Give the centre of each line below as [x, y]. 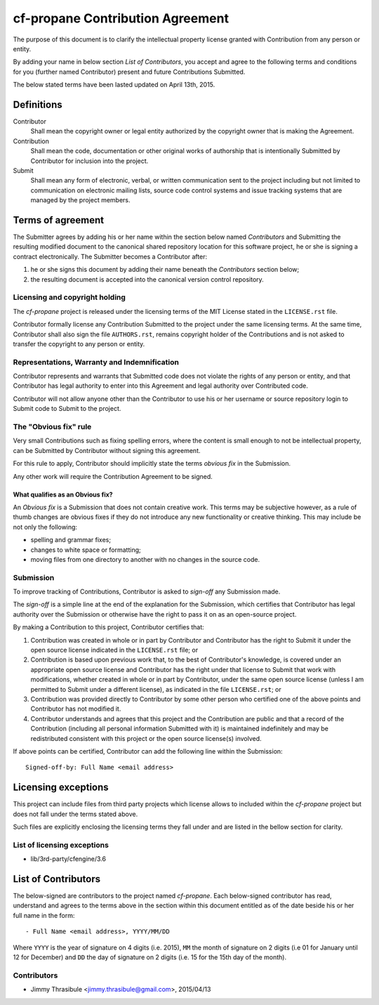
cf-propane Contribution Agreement [121, 18]
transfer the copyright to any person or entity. [79, 343]
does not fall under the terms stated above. [75, 814]
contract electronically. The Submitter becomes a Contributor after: [110, 256]
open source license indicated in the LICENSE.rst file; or [114, 650]
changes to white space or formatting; [86, 550]
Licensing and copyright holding [69, 297]
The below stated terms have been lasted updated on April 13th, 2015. [114, 85]
